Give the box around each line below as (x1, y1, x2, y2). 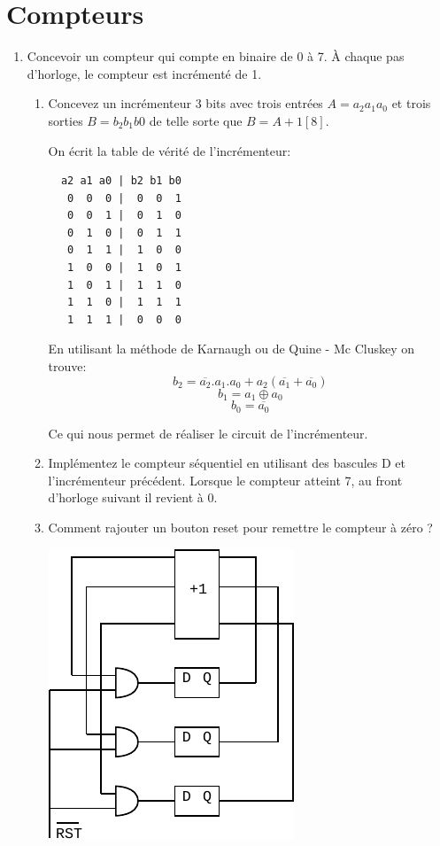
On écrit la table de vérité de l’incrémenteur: (48, 141, 291, 159)
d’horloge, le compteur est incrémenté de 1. (27, 64, 262, 82)
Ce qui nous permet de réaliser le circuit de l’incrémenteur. (48, 423, 368, 442)
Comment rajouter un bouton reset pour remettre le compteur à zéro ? (48, 517, 433, 536)
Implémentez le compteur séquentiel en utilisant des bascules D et (48, 454, 406, 472)
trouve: (48, 357, 87, 376)
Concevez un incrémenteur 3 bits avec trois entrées (48, 94, 323, 113)
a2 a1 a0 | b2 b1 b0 (60, 175, 181, 188)
